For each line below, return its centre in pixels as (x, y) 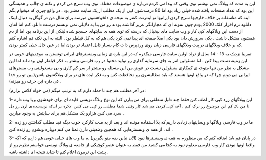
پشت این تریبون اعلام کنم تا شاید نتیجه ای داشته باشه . (59, 152)
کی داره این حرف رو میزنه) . (35, 81)
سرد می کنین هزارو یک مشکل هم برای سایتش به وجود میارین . (66, 113)
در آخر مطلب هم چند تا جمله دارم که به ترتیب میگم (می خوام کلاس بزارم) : (78, 90)
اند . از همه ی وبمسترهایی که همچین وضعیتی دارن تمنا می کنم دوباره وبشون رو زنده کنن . (91, 129)
